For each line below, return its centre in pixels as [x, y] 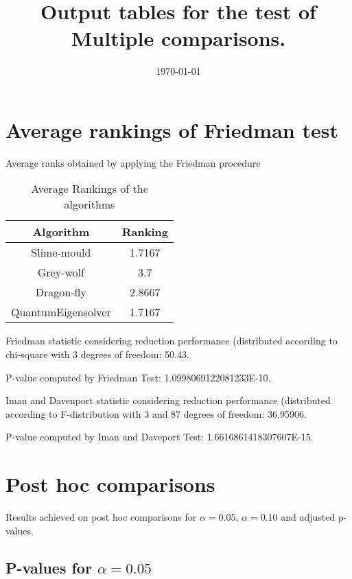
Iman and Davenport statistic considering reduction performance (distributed [168, 400]
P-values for [49, 567]
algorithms [90, 204]
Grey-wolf [61, 272]
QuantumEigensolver [61, 312]
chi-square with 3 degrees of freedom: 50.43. [97, 354]
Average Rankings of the [90, 189]
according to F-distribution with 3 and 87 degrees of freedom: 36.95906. [156, 413]
